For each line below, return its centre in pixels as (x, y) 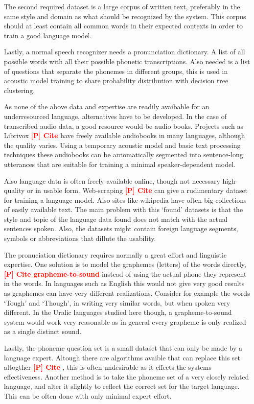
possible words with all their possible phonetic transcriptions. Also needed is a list (127, 61)
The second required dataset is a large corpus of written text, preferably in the (122, 6)
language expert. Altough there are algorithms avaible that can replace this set (122, 357)
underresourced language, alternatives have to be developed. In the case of (115, 116)
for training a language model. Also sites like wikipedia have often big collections (125, 200)
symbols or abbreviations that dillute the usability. (80, 238)
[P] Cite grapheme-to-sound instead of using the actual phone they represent (125, 273)
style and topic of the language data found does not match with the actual (116, 219)
